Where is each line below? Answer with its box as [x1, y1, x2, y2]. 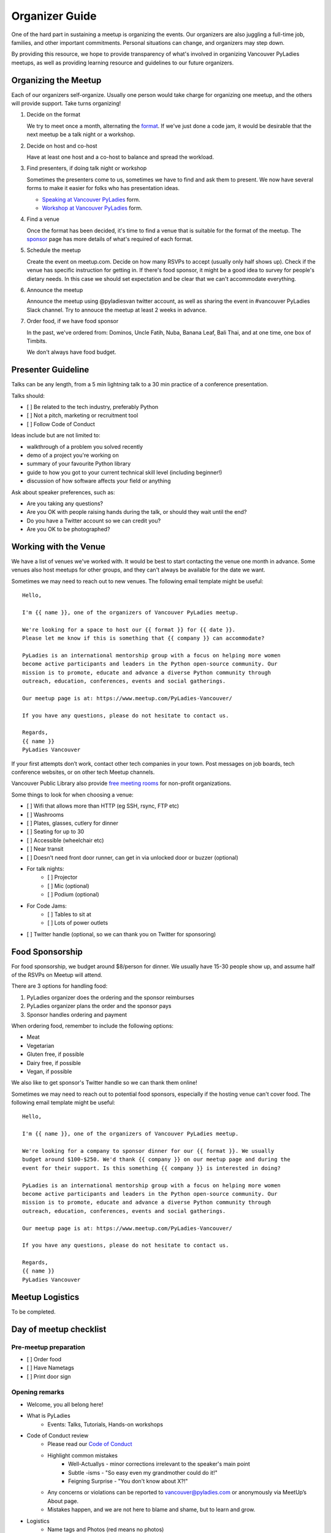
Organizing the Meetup [11, 75, 102, 85]
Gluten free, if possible [26, 1050, 85, 1058]
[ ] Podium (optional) [47, 891, 99, 898]
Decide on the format [26, 111, 81, 118]
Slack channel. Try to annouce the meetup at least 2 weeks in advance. [26, 306, 207, 313]
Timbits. [26, 337, 47, 345]
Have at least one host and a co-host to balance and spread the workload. [26, 153, 215, 161]
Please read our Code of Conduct [47, 1440, 132, 1448]
